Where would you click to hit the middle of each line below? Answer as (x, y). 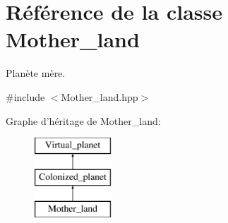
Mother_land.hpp (100, 96)
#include (25, 96)
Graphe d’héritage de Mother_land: (83, 120)
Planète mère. (36, 73)
